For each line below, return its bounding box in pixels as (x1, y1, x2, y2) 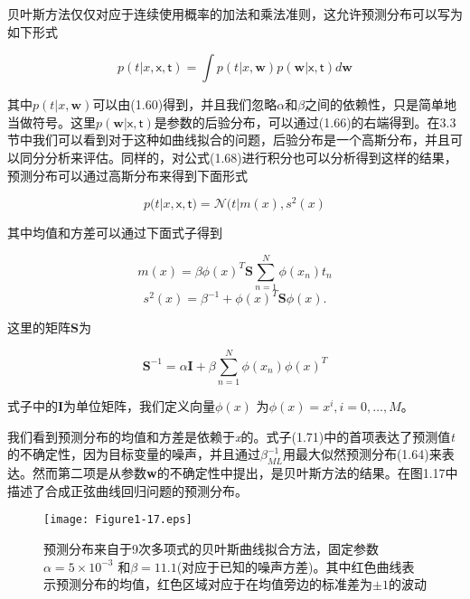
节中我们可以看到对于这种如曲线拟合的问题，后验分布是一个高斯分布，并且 (7, 130, 450, 149)
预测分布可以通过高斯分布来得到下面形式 (7, 165, 248, 184)
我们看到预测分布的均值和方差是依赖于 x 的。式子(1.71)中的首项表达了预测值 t (7, 426, 455, 445)
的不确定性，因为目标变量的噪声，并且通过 (7, 445, 260, 463)
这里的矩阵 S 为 (7, 318, 91, 337)
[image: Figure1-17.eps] (43, 513, 193, 527)
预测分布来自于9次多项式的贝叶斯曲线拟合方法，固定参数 (43, 539, 379, 557)
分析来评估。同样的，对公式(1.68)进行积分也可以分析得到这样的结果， (44, 147, 457, 166)
